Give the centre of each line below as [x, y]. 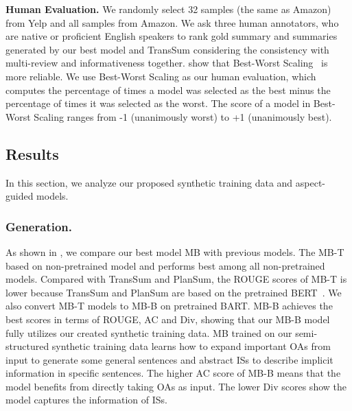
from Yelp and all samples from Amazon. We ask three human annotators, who [172, 22]
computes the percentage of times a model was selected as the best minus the [168, 90]
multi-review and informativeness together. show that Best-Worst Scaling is [167, 63]
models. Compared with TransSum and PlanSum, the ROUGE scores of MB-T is [176, 279]
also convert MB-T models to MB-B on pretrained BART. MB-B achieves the [169, 306]
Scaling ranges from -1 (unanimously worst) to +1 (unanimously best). [183, 116]
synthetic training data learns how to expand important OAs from [191, 346]
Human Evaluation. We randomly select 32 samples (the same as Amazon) [168, 9]
